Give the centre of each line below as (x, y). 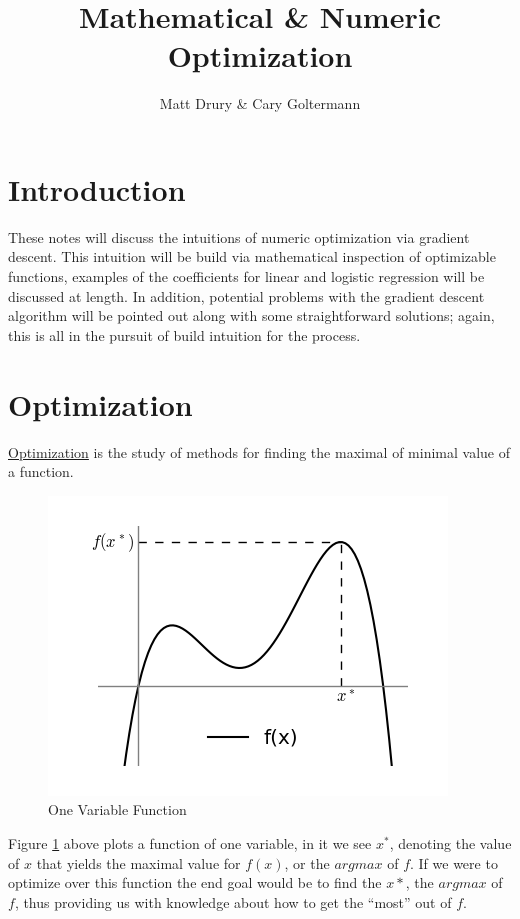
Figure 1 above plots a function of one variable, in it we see (190, 842)
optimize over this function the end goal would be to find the (195, 882)
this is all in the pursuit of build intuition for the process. (184, 334)
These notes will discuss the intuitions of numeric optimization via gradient (239, 236)
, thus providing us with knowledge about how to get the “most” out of (233, 901)
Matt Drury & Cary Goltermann (260, 103)
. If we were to (454, 862)
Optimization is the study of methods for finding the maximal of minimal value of (259, 451)
